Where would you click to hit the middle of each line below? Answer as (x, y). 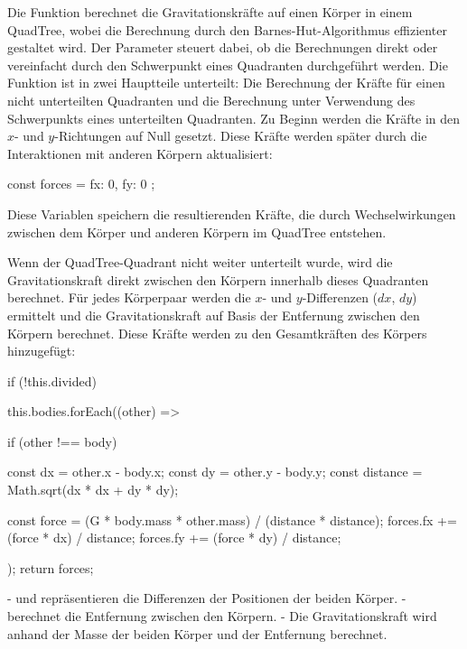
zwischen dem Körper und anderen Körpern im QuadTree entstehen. (197, 232)
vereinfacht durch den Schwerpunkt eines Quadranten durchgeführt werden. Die (228, 65)
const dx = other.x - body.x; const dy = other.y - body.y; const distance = (215, 472)
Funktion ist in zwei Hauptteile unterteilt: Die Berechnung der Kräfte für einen (226, 83)
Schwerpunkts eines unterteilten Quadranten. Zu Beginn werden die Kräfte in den (234, 118)
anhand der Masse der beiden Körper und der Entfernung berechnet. (197, 633)
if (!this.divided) (52, 380)
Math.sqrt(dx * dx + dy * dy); (93, 490)
